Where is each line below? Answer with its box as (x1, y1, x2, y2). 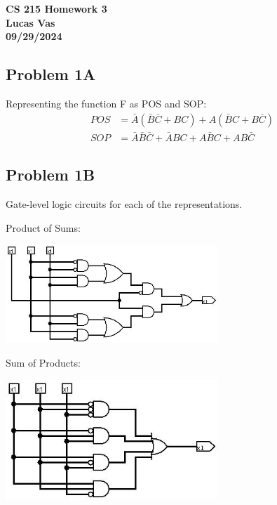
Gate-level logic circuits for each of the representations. (6, 197, 243, 211)
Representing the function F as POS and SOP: (6, 96, 207, 110)
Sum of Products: (6, 355, 81, 370)
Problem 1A (6, 63, 96, 85)
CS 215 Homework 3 (6, 1, 107, 15)
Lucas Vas (6, 15, 55, 29)
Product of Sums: (6, 220, 81, 235)
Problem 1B (6, 164, 95, 185)
